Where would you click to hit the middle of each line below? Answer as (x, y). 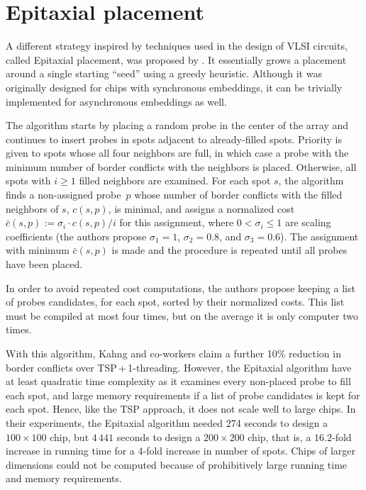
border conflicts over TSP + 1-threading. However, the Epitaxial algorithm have (179, 367)
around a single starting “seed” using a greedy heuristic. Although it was (164, 73)
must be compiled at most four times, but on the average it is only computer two (182, 315)
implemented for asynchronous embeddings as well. (116, 101)
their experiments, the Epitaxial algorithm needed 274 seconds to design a (167, 422)
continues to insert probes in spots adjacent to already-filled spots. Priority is (174, 139)
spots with (28, 180)
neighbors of (32, 208)
